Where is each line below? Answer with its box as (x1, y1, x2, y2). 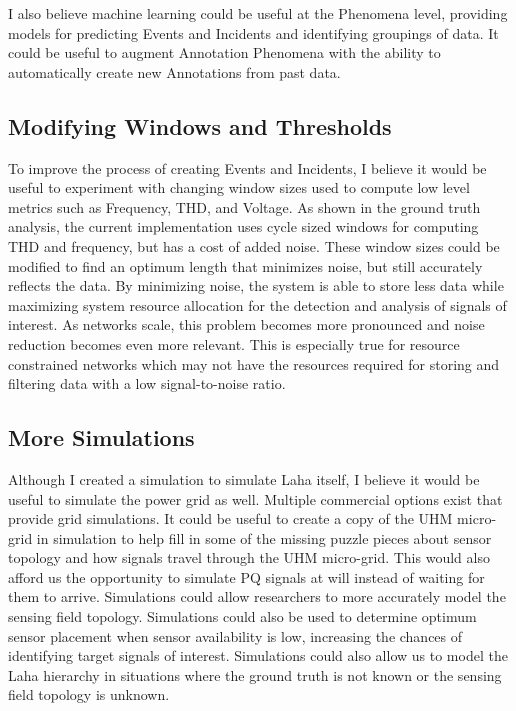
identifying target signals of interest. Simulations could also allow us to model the (8, 645, 508, 666)
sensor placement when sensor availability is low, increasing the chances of (8, 625, 463, 646)
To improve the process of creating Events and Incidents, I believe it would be (8, 157, 487, 178)
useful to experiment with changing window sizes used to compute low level (8, 177, 470, 198)
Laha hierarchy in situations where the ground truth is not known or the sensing (8, 664, 502, 685)
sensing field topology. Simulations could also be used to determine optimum (8, 606, 477, 627)
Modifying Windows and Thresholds (8, 110, 392, 141)
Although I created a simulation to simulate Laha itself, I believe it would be (8, 468, 480, 489)
